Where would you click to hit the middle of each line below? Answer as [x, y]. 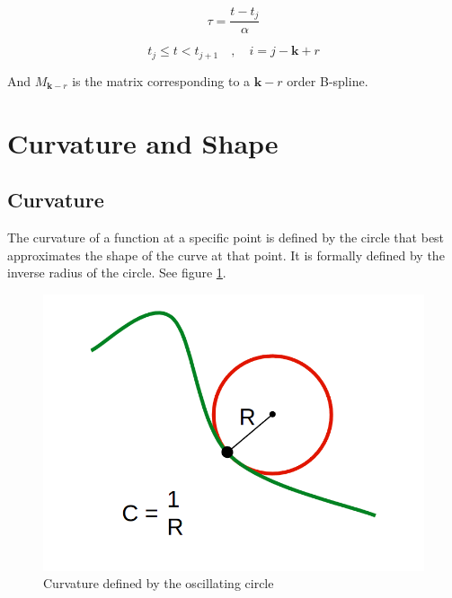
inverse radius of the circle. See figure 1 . [117, 273]
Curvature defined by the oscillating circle [159, 583]
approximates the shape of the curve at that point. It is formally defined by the [226, 255]
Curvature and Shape [143, 142]
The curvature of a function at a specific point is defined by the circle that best [226, 237]
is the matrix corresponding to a [161, 80]
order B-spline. [328, 80]
